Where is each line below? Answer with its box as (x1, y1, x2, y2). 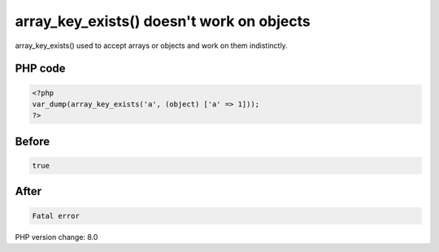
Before (15, 134, 50, 148)
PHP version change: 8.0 (15, 232, 98, 241)
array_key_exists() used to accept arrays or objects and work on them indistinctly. (15, 41, 288, 50)
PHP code (15, 62, 66, 76)
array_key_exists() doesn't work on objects (15, 12, 311, 30)
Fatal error (32, 211, 80, 220)
